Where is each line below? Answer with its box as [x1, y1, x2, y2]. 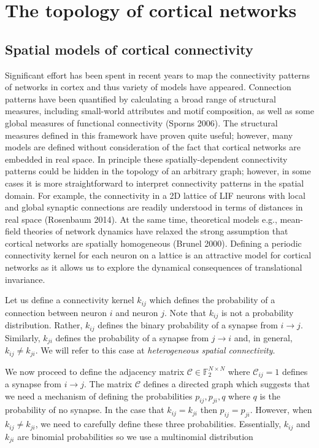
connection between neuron [5, 306, 107, 319]
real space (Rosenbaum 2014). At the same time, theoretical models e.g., [5, 212, 277, 225]
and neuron [115, 306, 158, 319]
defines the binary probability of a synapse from [98, 319, 278, 331]
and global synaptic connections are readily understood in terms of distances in [5, 201, 303, 214]
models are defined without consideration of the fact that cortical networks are [5, 141, 301, 153]
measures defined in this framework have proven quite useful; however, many [5, 128, 293, 141]
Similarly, [5, 331, 40, 344]
